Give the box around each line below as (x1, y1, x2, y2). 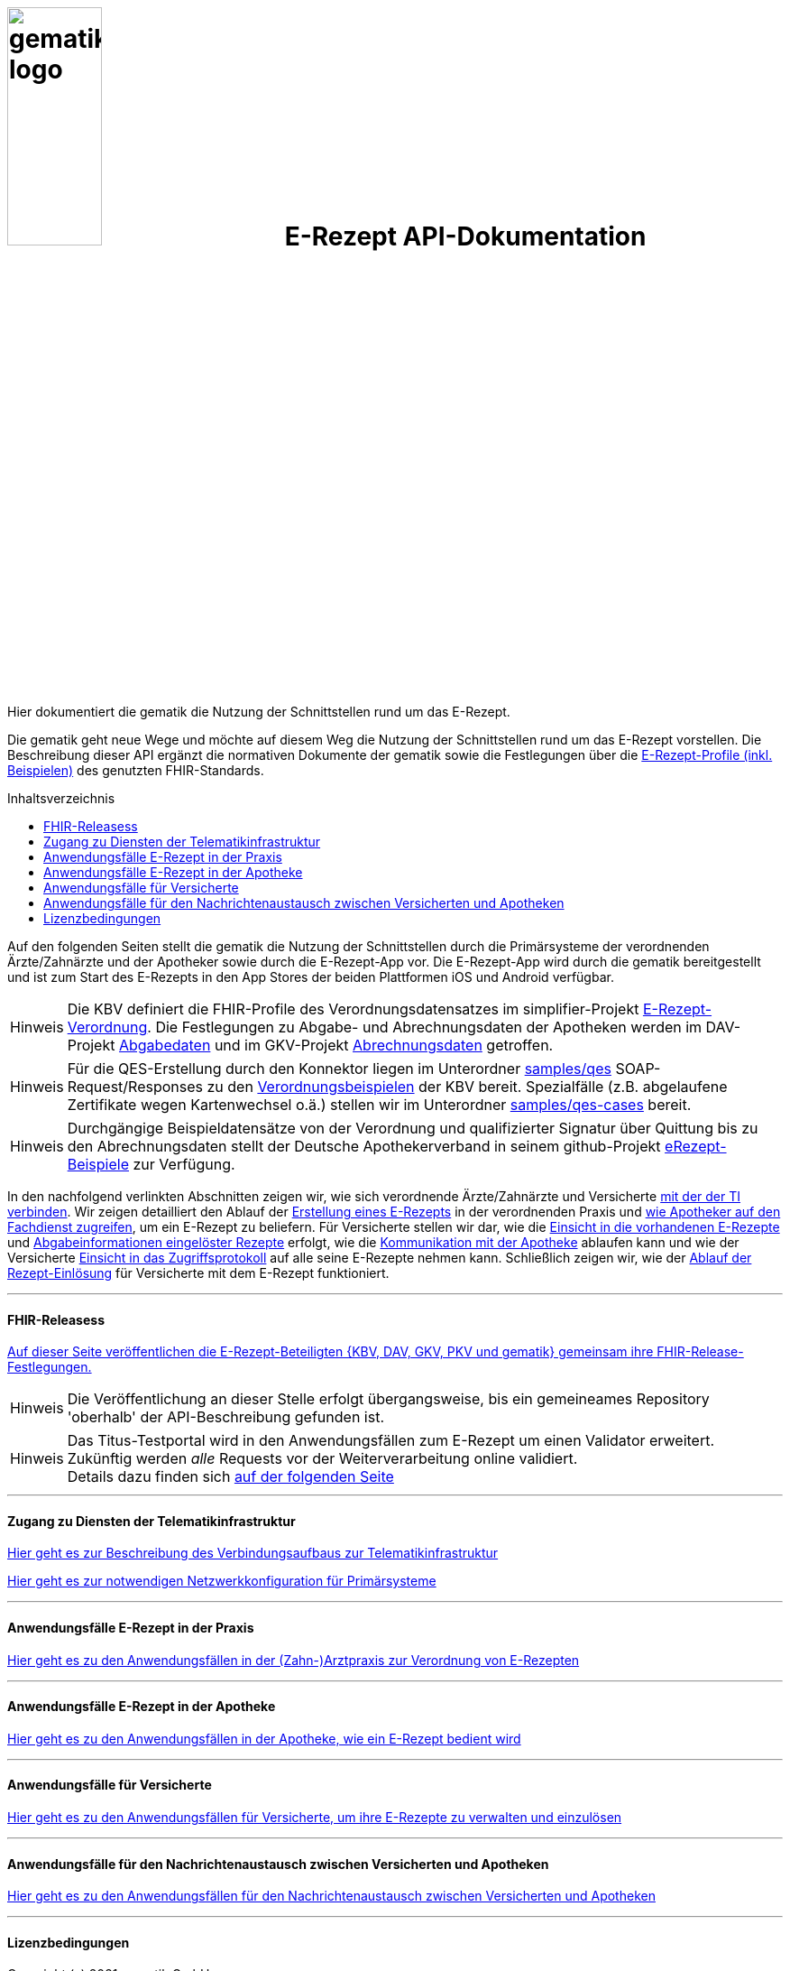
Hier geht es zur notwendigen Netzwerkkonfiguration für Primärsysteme (7, 1573, 436, 1589)
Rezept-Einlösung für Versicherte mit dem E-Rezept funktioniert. (7, 1264, 390, 1281)
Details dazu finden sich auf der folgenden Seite (67, 1467, 394, 1486)
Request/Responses (67, 1077, 203, 1096)
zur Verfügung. (133, 1154, 235, 1173)
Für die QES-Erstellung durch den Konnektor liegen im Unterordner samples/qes (67, 1059, 611, 1078)
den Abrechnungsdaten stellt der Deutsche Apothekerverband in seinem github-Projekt (67, 1136, 661, 1155)
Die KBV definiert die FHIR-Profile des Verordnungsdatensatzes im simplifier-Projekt (67, 999, 639, 1018)
